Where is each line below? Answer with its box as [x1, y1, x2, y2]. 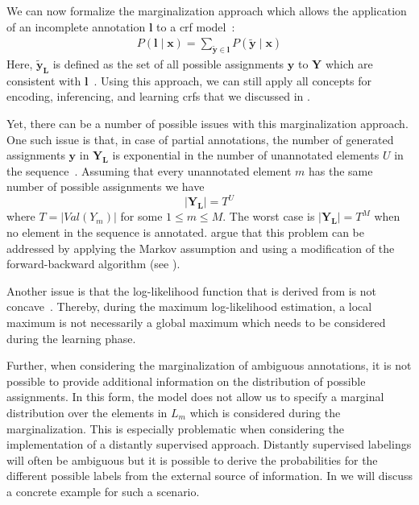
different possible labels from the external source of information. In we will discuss [6, 467, 413, 484]
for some [120, 208, 163, 225]
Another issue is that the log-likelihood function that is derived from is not [6, 282, 377, 299]
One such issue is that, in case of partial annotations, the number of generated [6, 130, 394, 147]
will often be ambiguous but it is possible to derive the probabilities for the [6, 451, 378, 468]
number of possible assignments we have [6, 178, 205, 195]
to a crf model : [156, 18, 235, 35]
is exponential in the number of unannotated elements [112, 147, 380, 164]
